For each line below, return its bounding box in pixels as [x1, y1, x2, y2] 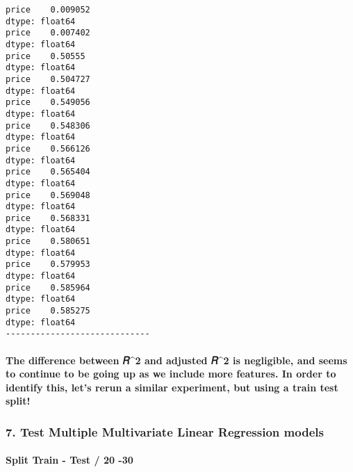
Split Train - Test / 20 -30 [6, 453, 133, 467]
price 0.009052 [6, 5, 90, 15]
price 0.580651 [6, 236, 90, 247]
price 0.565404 [6, 167, 90, 177]
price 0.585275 [6, 306, 90, 316]
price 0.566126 [6, 143, 90, 154]
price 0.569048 [6, 190, 90, 200]
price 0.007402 [6, 28, 90, 38]
